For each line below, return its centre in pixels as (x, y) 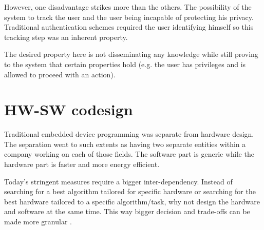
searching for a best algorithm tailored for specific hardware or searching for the (130, 191)
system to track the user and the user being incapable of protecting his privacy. (129, 17)
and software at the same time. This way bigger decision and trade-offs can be (127, 211)
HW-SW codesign (69, 109)
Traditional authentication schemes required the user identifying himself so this (129, 27)
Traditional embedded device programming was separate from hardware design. (129, 134)
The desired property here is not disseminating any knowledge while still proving (131, 54)
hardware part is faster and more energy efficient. (82, 164)
